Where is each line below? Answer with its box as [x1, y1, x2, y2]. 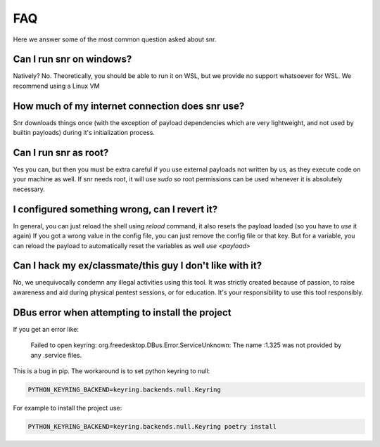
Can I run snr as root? [13, 146, 109, 158]
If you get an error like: [13, 325, 80, 333]
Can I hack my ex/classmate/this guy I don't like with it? [13, 260, 262, 272]
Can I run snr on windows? [13, 53, 132, 65]
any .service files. [30, 351, 82, 359]
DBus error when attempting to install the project [13, 306, 232, 318]
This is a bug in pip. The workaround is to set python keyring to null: [13, 366, 210, 375]
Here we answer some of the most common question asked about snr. [13, 35, 217, 44]
